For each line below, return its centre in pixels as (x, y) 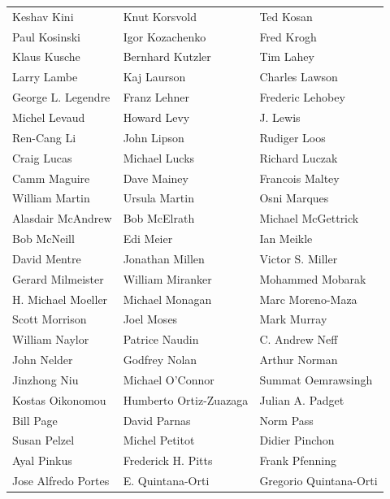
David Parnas (157, 420)
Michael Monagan (167, 299)
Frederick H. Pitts (168, 460)
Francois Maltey (299, 178)
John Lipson (154, 137)
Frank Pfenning (298, 460)
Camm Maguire (51, 178)
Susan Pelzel (43, 440)
